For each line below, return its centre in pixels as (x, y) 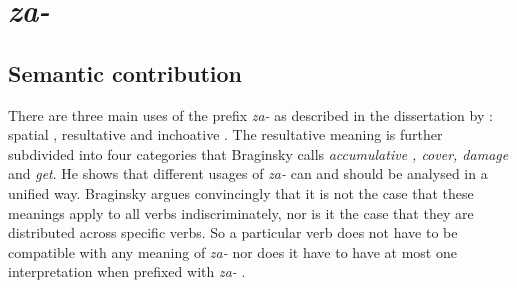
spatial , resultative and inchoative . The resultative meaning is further (225, 134)
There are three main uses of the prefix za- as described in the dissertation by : (250, 114)
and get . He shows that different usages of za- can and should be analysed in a (248, 173)
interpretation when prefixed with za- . (127, 271)
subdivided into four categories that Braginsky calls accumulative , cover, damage (258, 153)
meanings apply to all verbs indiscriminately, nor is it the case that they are (241, 212)
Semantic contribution (125, 72)
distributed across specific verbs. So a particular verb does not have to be (233, 232)
